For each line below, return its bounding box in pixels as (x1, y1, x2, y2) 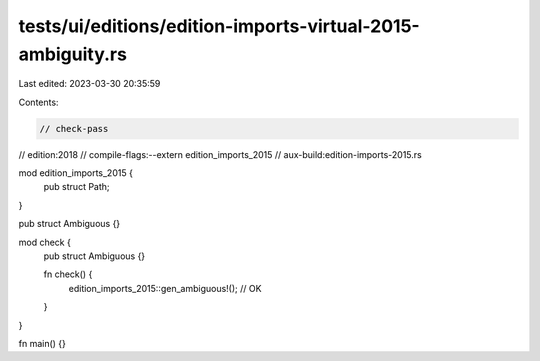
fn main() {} (18, 338, 67, 349)
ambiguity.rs (18, 43, 127, 65)
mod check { (18, 236, 72, 248)
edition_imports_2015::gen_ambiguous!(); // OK (68, 282, 262, 294)
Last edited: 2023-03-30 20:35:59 (18, 78, 161, 90)
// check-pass (39, 123, 109, 134)
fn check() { (43, 268, 93, 280)
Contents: (18, 96, 59, 108)
